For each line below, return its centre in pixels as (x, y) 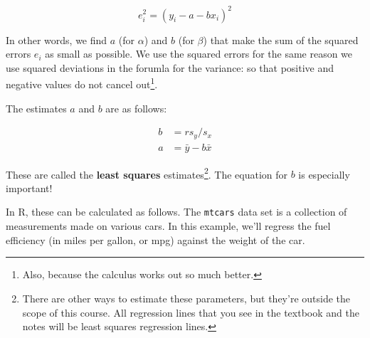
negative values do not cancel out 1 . (82, 83)
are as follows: (136, 108)
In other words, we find (57, 39)
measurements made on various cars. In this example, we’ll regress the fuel (168, 226)
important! (29, 188)
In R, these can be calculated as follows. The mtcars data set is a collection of (176, 212)
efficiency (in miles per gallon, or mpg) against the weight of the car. (155, 239)
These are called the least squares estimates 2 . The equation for (147, 173)
